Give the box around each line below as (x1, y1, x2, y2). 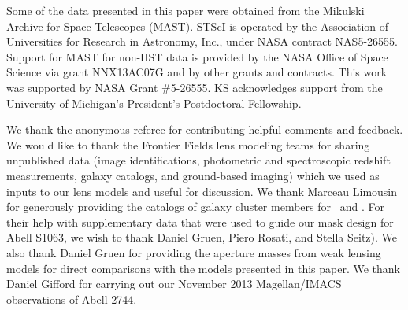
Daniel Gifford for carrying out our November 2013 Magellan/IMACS (6, 275, 342, 292)
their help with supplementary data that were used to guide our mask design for (6, 213, 394, 230)
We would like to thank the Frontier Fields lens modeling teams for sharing (6, 136, 370, 153)
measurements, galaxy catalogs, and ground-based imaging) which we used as (6, 167, 380, 183)
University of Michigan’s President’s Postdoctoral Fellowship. (6, 94, 302, 111)
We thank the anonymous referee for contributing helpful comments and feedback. (6, 121, 403, 138)
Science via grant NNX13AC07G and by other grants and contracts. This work (6, 64, 388, 80)
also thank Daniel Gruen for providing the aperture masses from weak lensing (6, 244, 381, 260)
